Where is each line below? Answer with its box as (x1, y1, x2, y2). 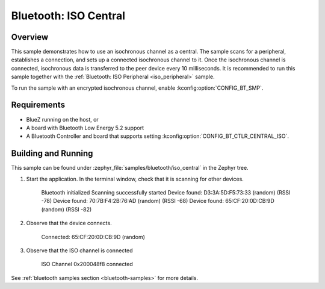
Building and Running (11, 148, 93, 159)
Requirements (11, 100, 66, 110)
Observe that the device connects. (26, 220, 112, 227)
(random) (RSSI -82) (41, 205, 92, 213)
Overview (11, 32, 49, 42)
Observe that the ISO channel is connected (26, 247, 133, 254)
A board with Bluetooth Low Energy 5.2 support (26, 124, 144, 131)
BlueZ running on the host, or (26, 116, 99, 123)
